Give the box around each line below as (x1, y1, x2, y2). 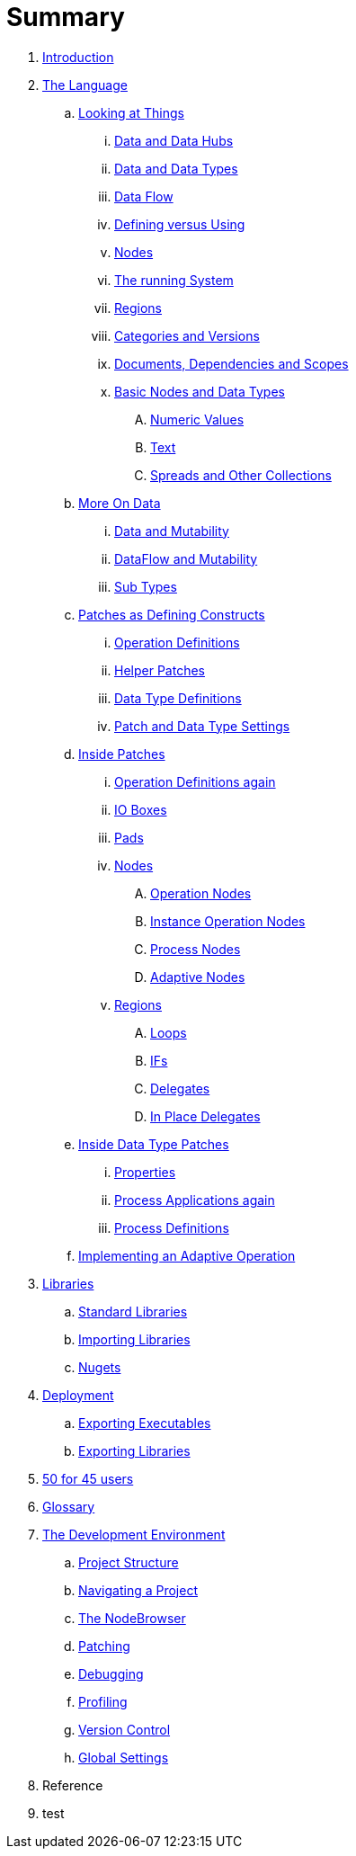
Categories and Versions (114, 327, 260, 344)
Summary (6, 2, 125, 32)
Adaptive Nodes (150, 968, 245, 985)
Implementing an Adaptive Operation (78, 1247, 296, 1263)
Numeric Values (150, 411, 245, 427)
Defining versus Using (114, 216, 245, 232)
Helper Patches (114, 662, 205, 678)
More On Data (78, 495, 161, 511)
